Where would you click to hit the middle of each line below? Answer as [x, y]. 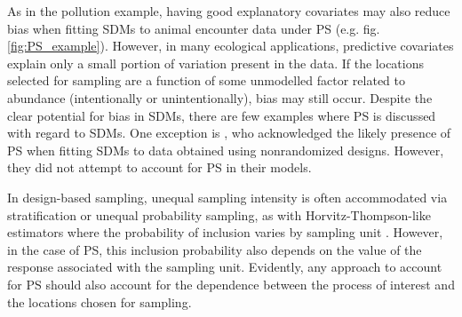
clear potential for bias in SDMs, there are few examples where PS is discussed [222, 115]
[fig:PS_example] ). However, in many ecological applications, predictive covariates [231, 46]
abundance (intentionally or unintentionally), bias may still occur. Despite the [220, 97]
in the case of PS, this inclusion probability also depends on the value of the [215, 249]
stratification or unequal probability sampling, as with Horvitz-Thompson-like [219, 214]
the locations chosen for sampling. [100, 301]
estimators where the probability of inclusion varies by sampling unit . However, [225, 232]
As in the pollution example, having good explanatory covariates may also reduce [229, 11]
